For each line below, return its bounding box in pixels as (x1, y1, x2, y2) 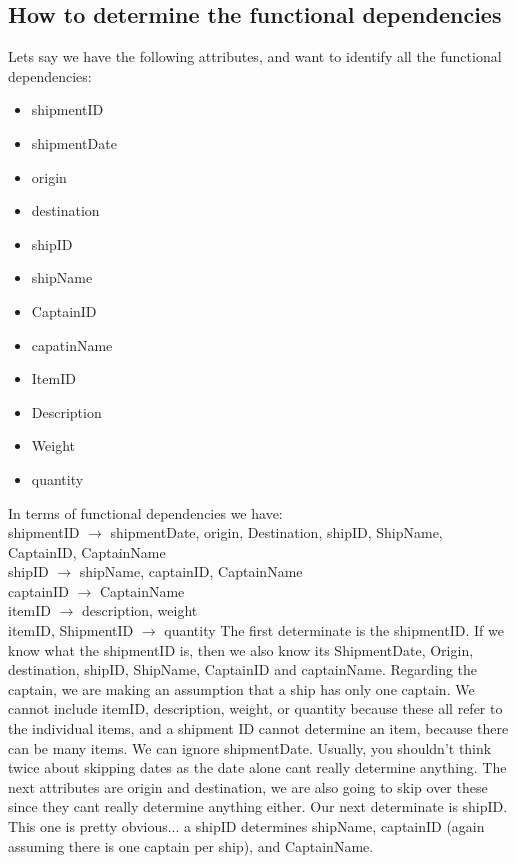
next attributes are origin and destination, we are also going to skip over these (8, 776, 488, 797)
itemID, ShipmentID (8, 620, 134, 641)
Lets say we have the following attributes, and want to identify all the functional (8, 46, 502, 67)
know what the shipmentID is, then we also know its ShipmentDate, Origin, (8, 639, 474, 660)
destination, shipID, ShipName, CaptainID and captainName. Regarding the (8, 659, 478, 680)
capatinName (31, 334, 113, 355)
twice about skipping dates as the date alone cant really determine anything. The (8, 757, 507, 778)
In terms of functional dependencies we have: (8, 502, 283, 523)
